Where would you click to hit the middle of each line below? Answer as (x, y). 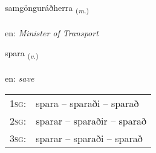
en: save (20, 78)
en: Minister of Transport (52, 32)
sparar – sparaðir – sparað (91, 120)
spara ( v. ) (22, 54)
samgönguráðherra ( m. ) (47, 8)
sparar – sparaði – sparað (89, 138)
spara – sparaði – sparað (87, 103)
